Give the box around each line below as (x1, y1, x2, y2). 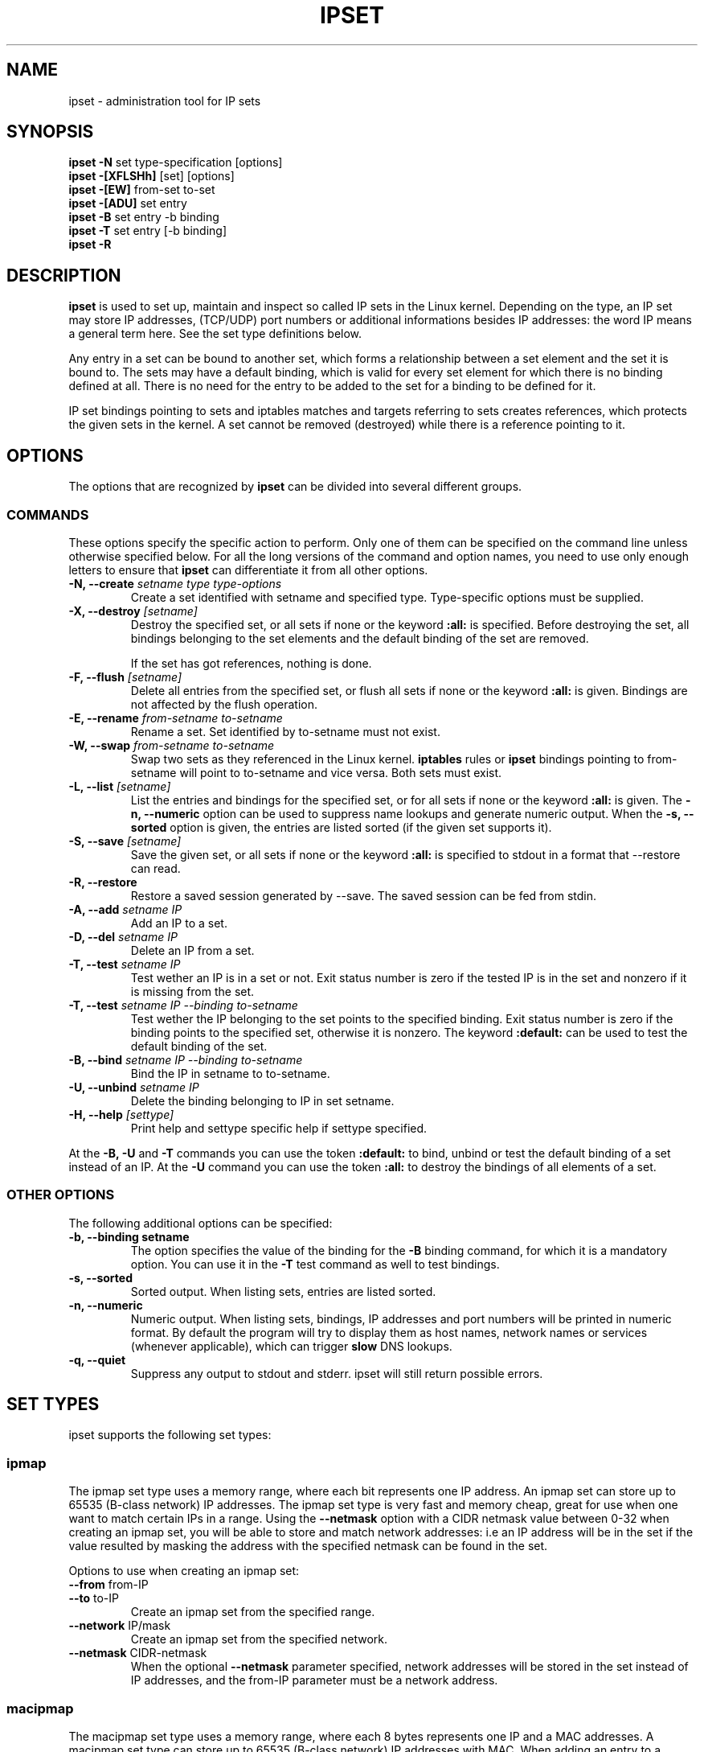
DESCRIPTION (6, 265, 121, 286)
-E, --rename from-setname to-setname (68, 710, 283, 725)
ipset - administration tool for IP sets (68, 93, 261, 108)
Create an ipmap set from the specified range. (130, 1605, 375, 1619)
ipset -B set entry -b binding (68, 210, 219, 224)
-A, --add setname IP (68, 902, 182, 916)
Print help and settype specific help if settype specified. (130, 1121, 428, 1135)
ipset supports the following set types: (68, 1428, 272, 1442)
